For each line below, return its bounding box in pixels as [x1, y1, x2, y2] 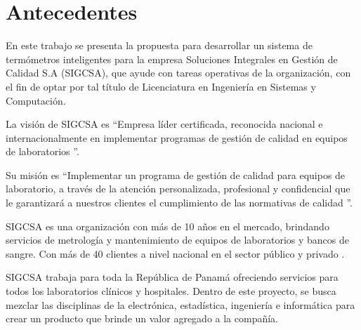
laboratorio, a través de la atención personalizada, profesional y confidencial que [6, 181, 350, 196]
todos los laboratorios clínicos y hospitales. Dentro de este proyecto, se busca [6, 284, 336, 298]
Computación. [6, 93, 66, 107]
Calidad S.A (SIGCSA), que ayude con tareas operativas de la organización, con [6, 65, 351, 80]
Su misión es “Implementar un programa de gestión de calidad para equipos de [6, 167, 346, 182]
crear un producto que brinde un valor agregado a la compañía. [6, 311, 278, 326]
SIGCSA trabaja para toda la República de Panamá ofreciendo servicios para [6, 270, 339, 284]
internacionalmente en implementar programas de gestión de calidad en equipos [6, 130, 348, 145]
